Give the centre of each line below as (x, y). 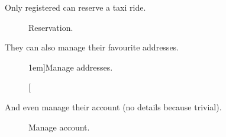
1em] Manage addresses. (71, 67)
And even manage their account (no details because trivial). (113, 106)
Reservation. (51, 27)
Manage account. (59, 127)
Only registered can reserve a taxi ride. (75, 7)
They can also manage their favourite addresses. (92, 47)
